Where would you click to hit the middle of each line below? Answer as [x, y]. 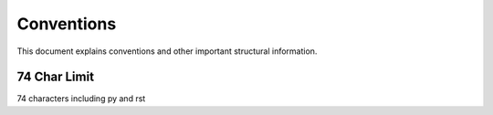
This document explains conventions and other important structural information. [167, 51]
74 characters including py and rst [81, 99]
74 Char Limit [56, 77]
